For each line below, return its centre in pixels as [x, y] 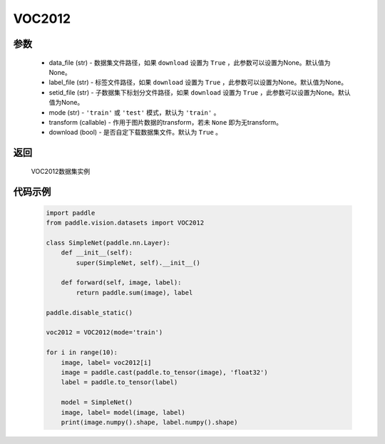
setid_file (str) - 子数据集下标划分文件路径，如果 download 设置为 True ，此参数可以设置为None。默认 [200, 92]
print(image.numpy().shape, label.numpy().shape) [149, 422]
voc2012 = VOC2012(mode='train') [104, 332]
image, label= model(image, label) [123, 412]
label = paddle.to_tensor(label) [119, 382]
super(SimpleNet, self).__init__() [138, 263]
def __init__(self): [97, 253]
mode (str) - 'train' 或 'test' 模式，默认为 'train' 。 [134, 112]
